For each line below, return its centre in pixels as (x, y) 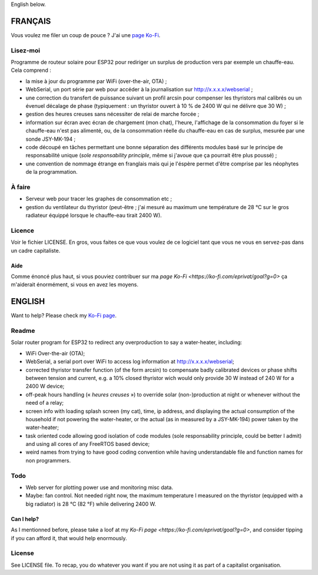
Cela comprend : (31, 70)
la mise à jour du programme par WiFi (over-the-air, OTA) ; (96, 81)
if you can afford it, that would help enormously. (69, 538)
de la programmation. (52, 172)
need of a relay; (45, 403)
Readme (23, 331)
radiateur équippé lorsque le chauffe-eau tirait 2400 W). (94, 216)
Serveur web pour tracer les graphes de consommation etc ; (99, 199)
